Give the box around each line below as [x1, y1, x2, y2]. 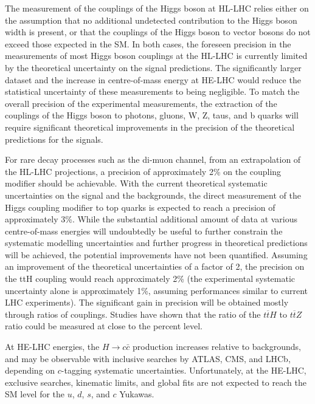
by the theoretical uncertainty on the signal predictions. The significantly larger [5, 61, 302, 74]
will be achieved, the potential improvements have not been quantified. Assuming [5, 248, 308, 261]
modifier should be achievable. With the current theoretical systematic [5, 177, 268, 190]
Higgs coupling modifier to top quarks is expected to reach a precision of [5, 200, 275, 213]
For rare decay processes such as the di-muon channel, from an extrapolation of [5, 153, 301, 166]
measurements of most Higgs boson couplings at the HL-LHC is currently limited [5, 49, 308, 62]
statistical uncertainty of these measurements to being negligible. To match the [5, 85, 300, 98]
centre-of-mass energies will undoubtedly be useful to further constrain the [5, 224, 283, 237]
